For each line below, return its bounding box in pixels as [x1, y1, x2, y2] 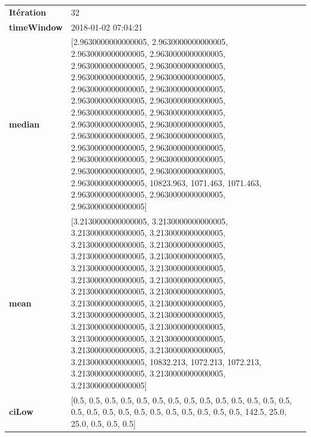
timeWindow [9, 20, 63, 33]
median [9, 117, 39, 130]
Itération [9, 5, 46, 18]
